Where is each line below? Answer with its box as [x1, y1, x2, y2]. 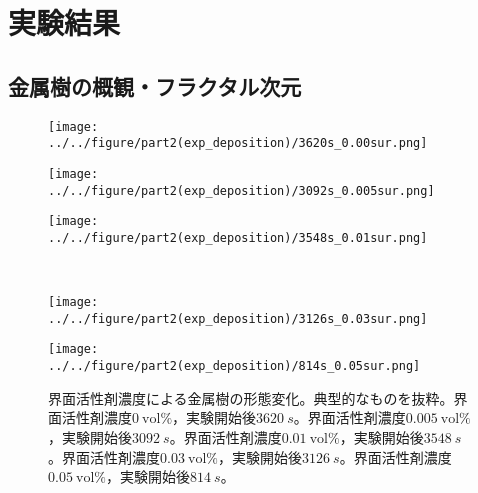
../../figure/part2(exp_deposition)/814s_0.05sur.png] [48, 359, 421, 374]
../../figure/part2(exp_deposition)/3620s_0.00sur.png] [48, 136, 428, 151]
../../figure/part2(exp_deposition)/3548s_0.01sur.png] [48, 230, 428, 245]
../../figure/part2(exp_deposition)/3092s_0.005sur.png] [48, 183, 435, 198]
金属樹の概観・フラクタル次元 [8, 70, 302, 101]
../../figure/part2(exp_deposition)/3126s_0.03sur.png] [48, 311, 428, 326]
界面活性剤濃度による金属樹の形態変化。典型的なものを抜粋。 [48, 387, 454, 408]
